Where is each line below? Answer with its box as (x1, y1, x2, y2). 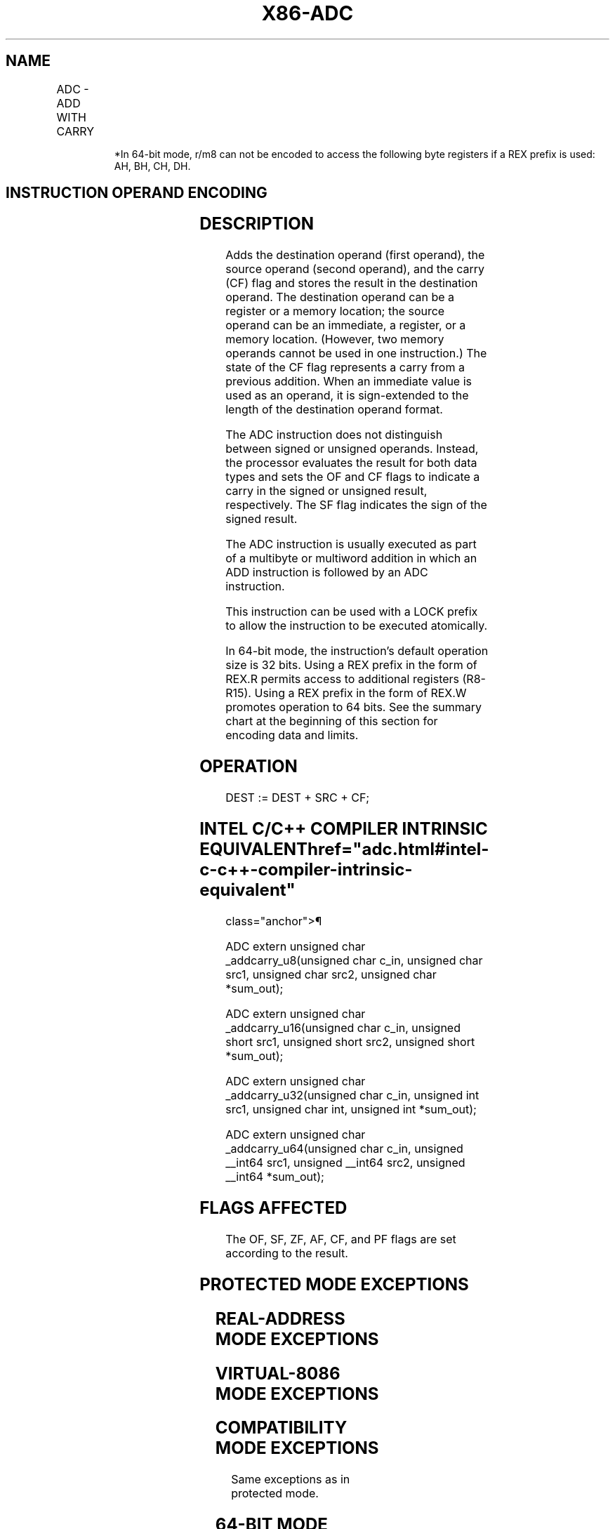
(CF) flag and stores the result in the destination (225, 276, 478, 291)
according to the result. (225, 1245, 348, 1260)
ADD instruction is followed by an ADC (225, 565, 428, 580)
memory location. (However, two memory (225, 332, 444, 347)
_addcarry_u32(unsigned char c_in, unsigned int (225, 1087, 480, 1102)
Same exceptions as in (231, 1472, 350, 1487)
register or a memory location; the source (225, 304, 445, 319)
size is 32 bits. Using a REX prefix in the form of (225, 658, 477, 673)
